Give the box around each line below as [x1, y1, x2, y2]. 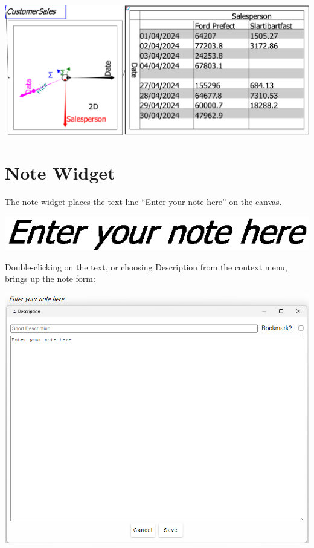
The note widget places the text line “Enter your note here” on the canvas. [5, 195, 282, 208]
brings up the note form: [5, 272, 95, 285]
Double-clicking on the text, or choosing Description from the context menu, [5, 260, 287, 273]
